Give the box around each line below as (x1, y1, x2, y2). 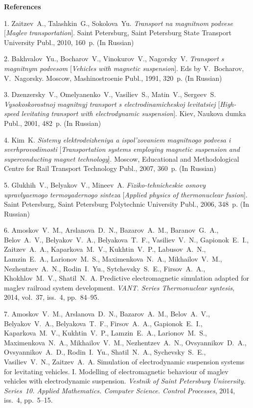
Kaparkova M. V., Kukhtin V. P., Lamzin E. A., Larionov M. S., (4, 328, 207, 338)
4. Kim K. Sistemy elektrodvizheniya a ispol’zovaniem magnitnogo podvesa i (4, 134, 231, 144)
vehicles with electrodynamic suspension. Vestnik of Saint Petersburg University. (4, 376, 246, 386)
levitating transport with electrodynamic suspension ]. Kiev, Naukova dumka (21, 108, 246, 119)
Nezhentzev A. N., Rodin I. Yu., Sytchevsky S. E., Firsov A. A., (4, 263, 206, 273)
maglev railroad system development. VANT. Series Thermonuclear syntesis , (4, 282, 234, 292)
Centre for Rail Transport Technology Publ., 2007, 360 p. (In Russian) (4, 163, 216, 173)
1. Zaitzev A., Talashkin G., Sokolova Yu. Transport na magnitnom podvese (4, 18, 233, 28)
